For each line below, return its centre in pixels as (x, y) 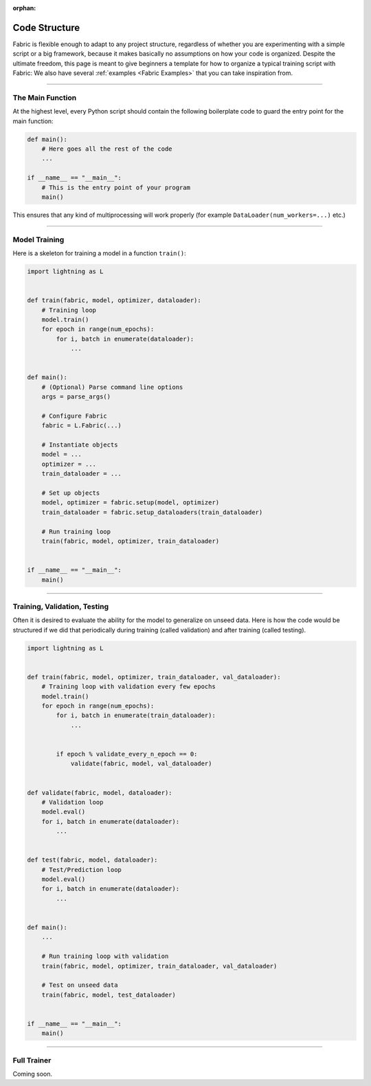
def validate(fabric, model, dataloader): (100, 792)
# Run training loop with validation (105, 956)
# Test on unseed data (80, 985)
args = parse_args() (76, 397)
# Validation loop (72, 802)
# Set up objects (71, 493)
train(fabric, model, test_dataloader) (109, 995)
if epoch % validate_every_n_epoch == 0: (127, 754)
